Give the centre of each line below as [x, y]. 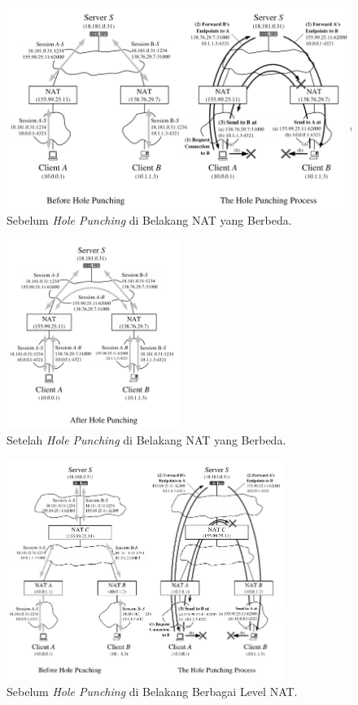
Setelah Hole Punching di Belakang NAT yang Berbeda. [146, 439]
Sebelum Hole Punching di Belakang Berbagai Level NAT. [152, 691]
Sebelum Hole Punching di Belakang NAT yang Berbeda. [149, 220]
